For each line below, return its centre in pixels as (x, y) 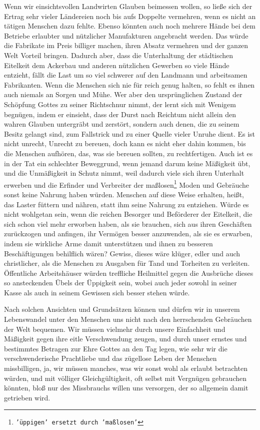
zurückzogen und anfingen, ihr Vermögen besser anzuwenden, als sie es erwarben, (128, 234)
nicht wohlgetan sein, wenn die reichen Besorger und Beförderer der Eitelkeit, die (128, 214)
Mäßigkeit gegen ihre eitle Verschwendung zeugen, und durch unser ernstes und (125, 339)
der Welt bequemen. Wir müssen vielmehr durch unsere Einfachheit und (115, 329)
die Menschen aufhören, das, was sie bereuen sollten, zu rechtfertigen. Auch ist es (128, 153)
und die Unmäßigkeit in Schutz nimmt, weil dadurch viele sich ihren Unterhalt (124, 173)
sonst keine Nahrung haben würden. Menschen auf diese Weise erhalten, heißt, (124, 194)
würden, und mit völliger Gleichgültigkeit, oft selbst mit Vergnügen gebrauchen (125, 378)
